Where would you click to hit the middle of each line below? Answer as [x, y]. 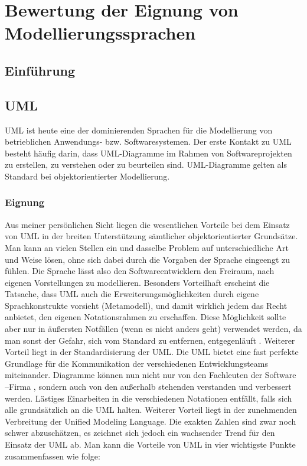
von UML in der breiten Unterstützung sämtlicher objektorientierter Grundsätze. [151, 236]
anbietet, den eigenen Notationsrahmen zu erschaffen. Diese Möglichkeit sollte [146, 317]
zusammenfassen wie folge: [53, 456]
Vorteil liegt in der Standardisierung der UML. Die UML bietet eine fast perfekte [152, 352]
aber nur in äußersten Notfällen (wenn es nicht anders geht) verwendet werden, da [153, 329]
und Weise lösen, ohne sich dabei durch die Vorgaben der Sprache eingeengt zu [148, 259]
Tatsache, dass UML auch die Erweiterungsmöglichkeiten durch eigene [132, 294]
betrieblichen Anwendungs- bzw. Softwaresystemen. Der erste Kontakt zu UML [148, 141]
